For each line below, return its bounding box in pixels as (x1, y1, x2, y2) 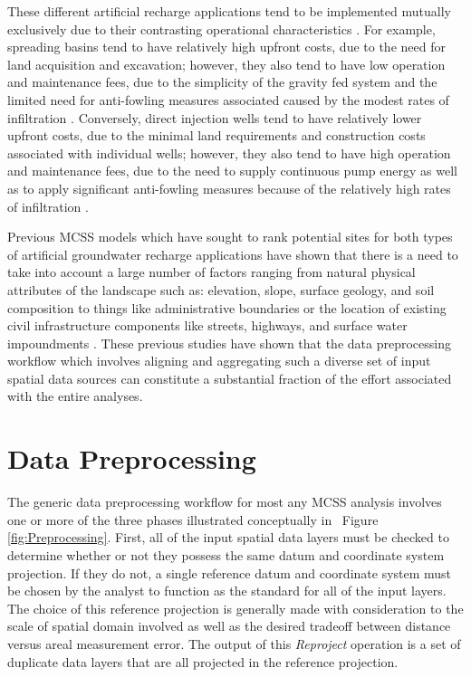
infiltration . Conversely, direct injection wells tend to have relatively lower (7, 108, 422, 127)
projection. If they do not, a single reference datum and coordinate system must (7, 563, 452, 582)
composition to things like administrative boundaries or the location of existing (7, 298, 447, 317)
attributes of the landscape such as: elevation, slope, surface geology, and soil (7, 280, 435, 299)
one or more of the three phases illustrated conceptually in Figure (7, 510, 379, 529)
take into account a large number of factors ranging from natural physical (7, 262, 416, 281)
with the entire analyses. (7, 386, 143, 405)
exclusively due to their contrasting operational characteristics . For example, (7, 19, 436, 38)
